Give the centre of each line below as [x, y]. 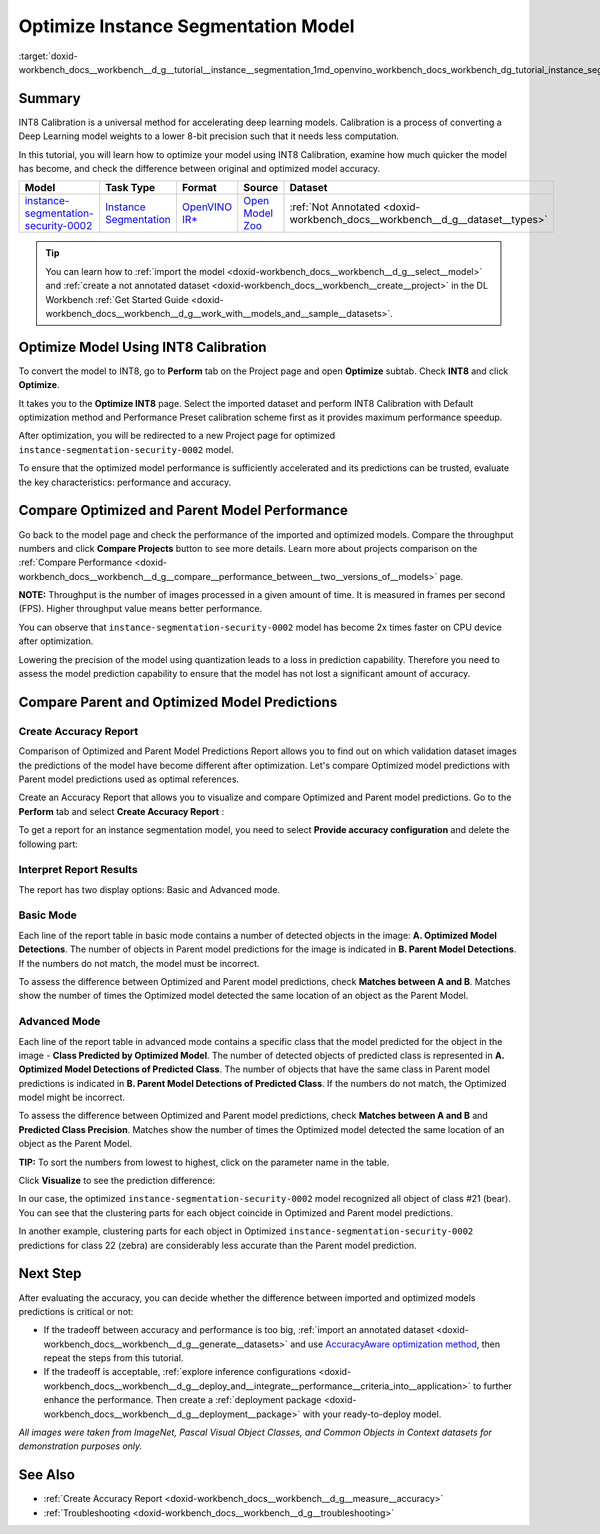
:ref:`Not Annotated [335, 207]
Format [199, 188]
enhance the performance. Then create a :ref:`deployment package [182, 1400]
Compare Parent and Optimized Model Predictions [178, 701]
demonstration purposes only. [80, 1446]
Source [261, 188]
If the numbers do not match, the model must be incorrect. [139, 963]
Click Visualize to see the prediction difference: [117, 1181]
